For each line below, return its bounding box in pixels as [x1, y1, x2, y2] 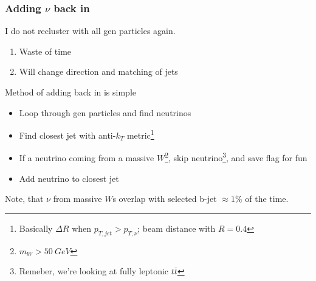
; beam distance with [137, 221, 216, 234]
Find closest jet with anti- [19, 128, 116, 141]
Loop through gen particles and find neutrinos [19, 106, 191, 119]
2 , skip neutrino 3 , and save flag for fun [165, 150, 307, 164]
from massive [53, 192, 102, 205]
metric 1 [126, 127, 154, 141]
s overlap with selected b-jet [112, 192, 217, 205]
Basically [19, 221, 53, 234]
